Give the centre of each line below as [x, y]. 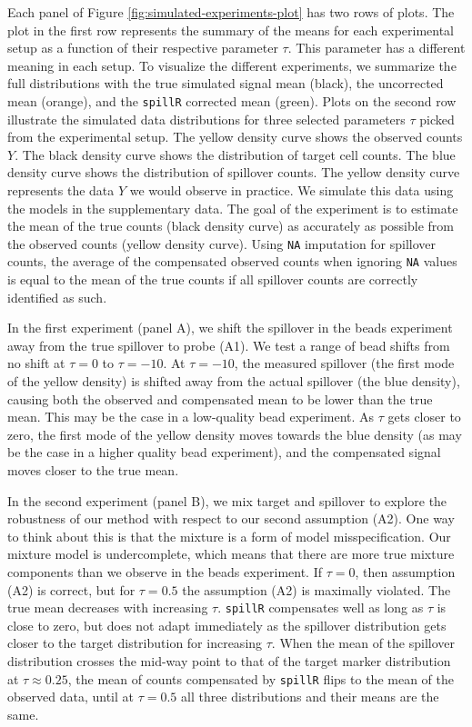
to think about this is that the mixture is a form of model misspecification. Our [229, 536]
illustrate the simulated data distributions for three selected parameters [206, 119]
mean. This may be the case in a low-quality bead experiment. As [191, 417]
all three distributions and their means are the [310, 697]
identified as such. [57, 297]
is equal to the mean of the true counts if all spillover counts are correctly [213, 279]
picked [437, 119]
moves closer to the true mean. [93, 470]
